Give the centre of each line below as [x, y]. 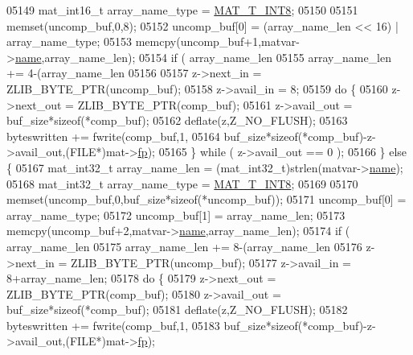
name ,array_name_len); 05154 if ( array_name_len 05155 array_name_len [203, 57]
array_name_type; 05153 [70, 41]
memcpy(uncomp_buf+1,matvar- [217, 41]
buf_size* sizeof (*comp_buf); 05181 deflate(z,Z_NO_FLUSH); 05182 [177, 310]
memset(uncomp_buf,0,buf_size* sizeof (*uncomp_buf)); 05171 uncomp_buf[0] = [206, 199]
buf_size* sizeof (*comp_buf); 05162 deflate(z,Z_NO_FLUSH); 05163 [177, 120]
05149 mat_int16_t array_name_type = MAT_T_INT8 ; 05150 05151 [182, 10]
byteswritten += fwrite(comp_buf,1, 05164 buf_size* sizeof [152, 136]
